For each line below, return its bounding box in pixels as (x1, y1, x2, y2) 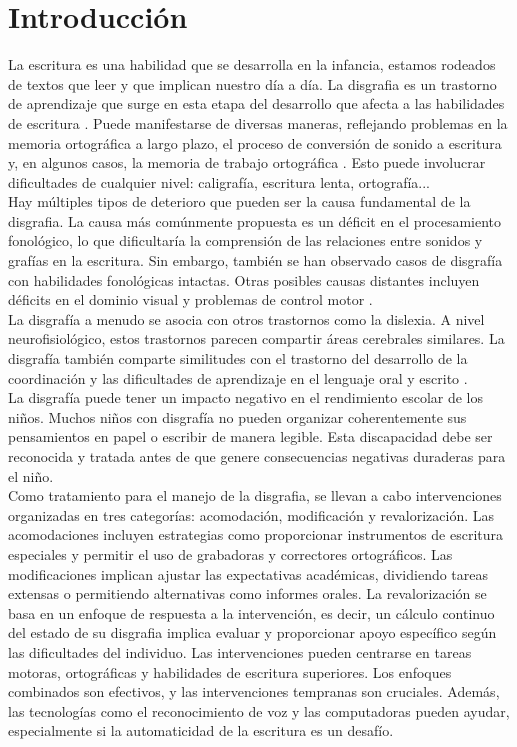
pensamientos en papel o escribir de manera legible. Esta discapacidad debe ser (8, 426, 493, 447)
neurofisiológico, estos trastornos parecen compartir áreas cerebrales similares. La (8, 328, 505, 349)
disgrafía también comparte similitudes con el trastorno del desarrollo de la (8, 348, 468, 369)
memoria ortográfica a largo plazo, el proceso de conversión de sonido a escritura (8, 132, 502, 153)
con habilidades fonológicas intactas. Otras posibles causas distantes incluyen (8, 269, 480, 290)
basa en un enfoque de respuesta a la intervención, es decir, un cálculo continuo (8, 602, 495, 623)
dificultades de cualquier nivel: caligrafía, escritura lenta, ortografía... (8, 171, 431, 192)
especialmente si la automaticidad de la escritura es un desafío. (8, 720, 394, 741)
